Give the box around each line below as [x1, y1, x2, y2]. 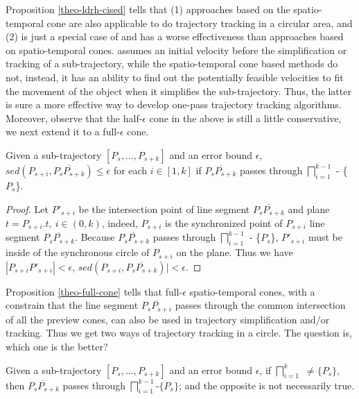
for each [113, 162, 148, 177]
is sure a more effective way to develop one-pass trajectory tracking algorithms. [6, 97, 342, 112]
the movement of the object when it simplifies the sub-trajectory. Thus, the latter [6, 83, 351, 98]
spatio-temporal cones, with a [189, 284, 315, 298]
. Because [75, 230, 115, 244]
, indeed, [101, 215, 138, 230]
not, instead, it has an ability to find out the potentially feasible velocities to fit [6, 69, 344, 84]
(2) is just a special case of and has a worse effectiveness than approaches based [6, 29, 344, 44]
